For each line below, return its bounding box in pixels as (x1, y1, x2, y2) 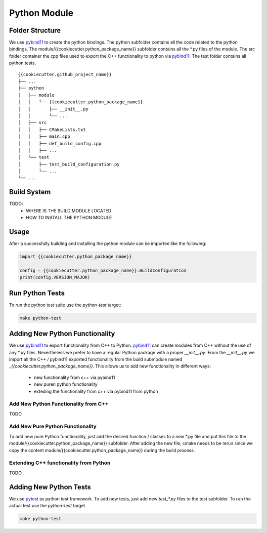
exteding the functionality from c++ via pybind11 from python (34, 388, 158, 394)
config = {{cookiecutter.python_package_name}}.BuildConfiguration (19, 267, 187, 273)
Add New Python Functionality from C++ (9, 401, 109, 408)
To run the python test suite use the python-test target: (9, 302, 121, 308)
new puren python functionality (34, 381, 98, 387)
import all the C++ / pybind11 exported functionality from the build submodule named (9, 356, 182, 362)
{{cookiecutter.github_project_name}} (18, 72, 112, 77)
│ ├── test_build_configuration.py (18, 161, 120, 167)
